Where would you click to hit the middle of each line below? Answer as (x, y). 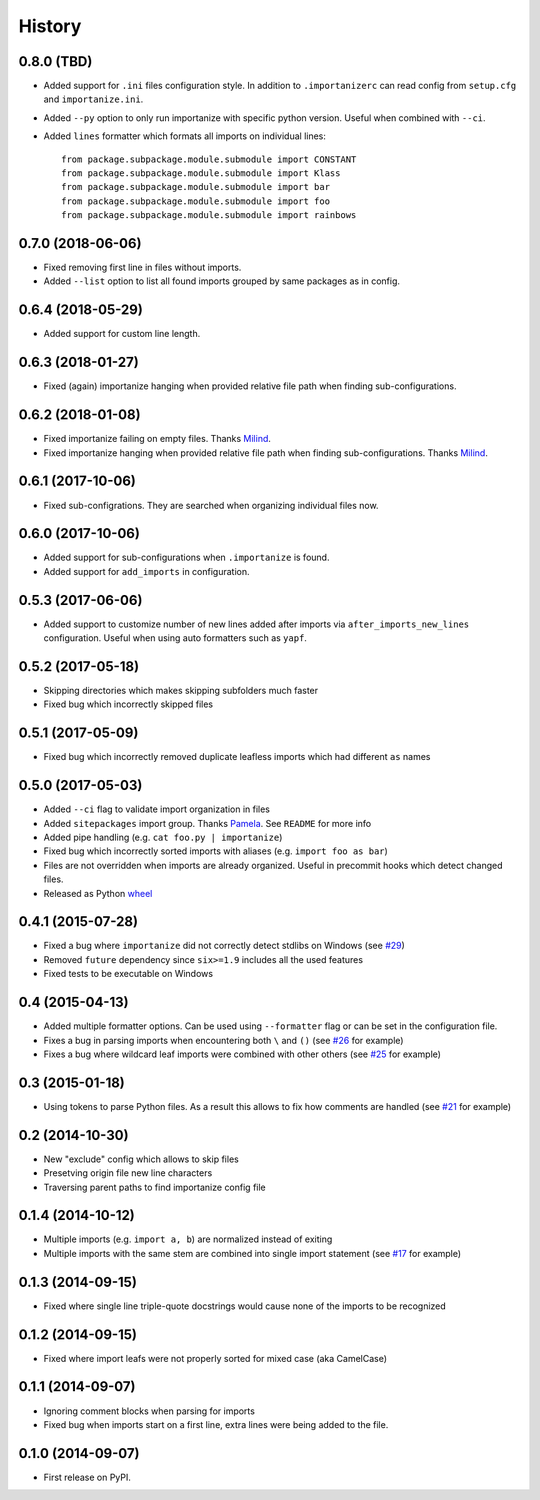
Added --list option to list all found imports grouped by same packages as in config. (221, 281)
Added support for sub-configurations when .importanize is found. (186, 557)
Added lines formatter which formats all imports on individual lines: (185, 136)
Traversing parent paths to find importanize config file (155, 1187)
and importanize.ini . (93, 99)
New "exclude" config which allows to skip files (141, 1159)
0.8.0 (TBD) (55, 61)
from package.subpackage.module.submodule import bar (195, 187)
